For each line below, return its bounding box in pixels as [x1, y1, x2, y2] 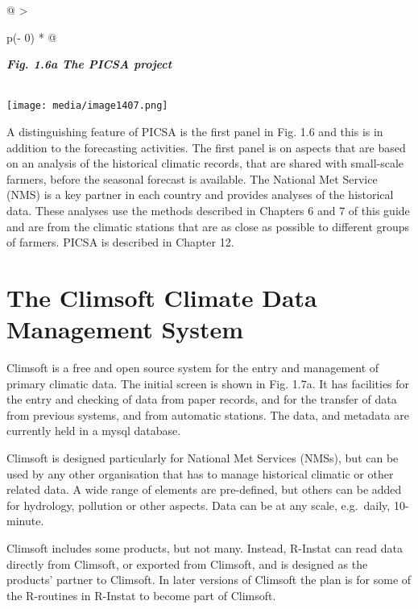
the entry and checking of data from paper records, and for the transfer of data [6, 391, 397, 408]
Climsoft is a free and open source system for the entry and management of [6, 359, 379, 376]
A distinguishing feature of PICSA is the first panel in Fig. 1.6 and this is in [6, 123, 383, 140]
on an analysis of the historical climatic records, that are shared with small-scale [6, 155, 404, 172]
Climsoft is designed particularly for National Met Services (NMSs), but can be [6, 449, 399, 466]
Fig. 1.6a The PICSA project [6, 56, 172, 72]
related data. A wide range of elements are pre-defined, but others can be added [6, 481, 402, 498]
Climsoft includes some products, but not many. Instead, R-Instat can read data [6, 540, 403, 557]
